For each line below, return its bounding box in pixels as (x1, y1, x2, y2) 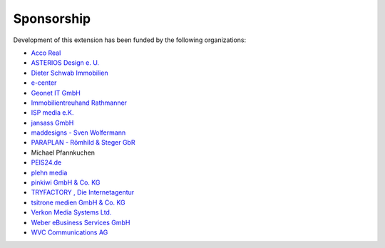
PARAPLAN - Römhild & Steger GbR (31, 138, 135, 147)
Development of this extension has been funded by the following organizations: (13, 36, 246, 44)
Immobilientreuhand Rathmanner (31, 98, 128, 107)
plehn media (31, 168, 68, 177)
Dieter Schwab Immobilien (31, 68, 108, 77)
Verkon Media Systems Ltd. (31, 208, 112, 217)
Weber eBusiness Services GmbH (31, 218, 130, 227)
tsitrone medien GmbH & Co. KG (31, 198, 125, 207)
